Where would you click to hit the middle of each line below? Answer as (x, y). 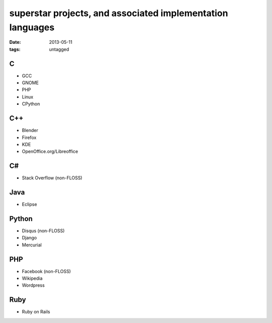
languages (32, 27)
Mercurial (32, 245)
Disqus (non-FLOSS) (43, 231)
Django (29, 238)
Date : (15, 42)
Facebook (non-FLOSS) (46, 271)
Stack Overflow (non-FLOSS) (52, 178)
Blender (30, 131)
